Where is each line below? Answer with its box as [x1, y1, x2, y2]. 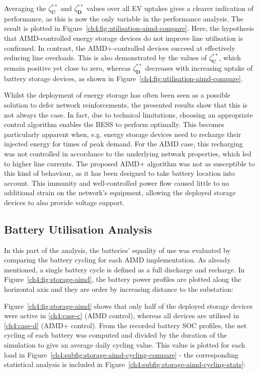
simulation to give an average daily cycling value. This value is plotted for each [4, 340, 246, 350]
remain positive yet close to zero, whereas [4, 62, 131, 73]
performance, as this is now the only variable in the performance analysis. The [4, 13, 244, 23]
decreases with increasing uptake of [145, 62, 253, 73]
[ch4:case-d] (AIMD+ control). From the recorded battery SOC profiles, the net [4, 320, 247, 330]
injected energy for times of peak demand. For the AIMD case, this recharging [4, 138, 243, 149]
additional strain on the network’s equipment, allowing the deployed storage [4, 187, 236, 198]
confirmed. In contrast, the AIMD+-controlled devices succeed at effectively [4, 42, 236, 53]
